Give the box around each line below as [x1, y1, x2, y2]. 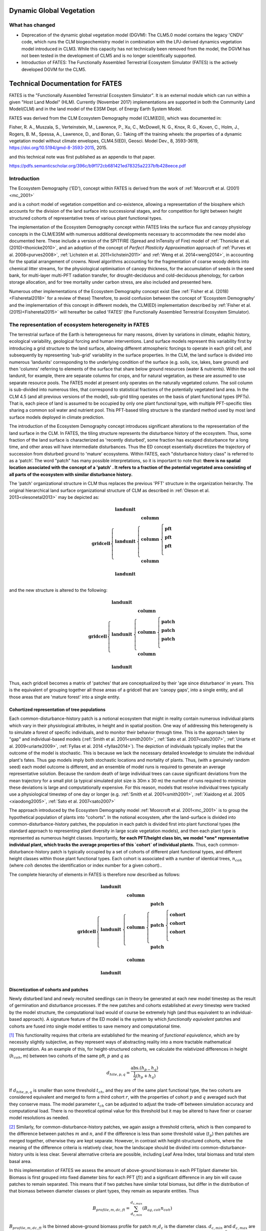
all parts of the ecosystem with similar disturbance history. [9, 471, 133, 477]
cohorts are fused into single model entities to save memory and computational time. [9, 1023, 181, 1029]
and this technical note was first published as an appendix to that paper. [9, 154, 156, 160]
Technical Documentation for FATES [9, 79, 123, 88]
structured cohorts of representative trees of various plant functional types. [9, 215, 163, 221]
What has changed [9, 22, 56, 29]
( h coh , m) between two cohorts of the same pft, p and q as [9, 1053, 130, 1060]
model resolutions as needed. [9, 1115, 69, 1121]
